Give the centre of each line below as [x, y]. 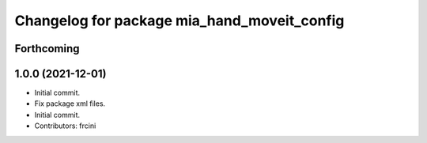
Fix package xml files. [70, 103]
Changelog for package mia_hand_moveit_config [179, 21]
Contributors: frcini [65, 126]
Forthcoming [47, 49]
